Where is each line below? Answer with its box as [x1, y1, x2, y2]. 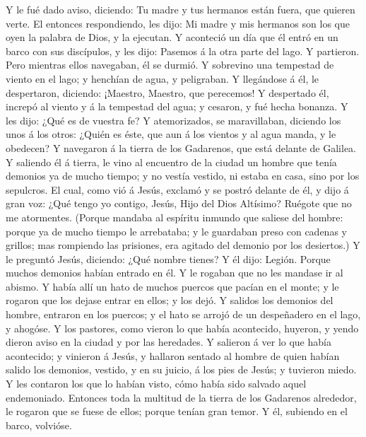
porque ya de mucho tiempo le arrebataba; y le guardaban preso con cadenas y [6, 223, 347, 238]
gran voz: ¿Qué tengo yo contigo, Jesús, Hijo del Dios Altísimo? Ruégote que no [6, 196, 352, 211]
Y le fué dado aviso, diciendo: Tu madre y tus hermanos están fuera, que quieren [6, 2, 355, 16]
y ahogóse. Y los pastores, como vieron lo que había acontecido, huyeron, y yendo [6, 320, 359, 335]
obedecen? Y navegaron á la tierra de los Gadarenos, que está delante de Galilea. [6, 140, 356, 155]
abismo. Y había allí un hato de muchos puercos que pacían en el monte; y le [6, 279, 339, 293]
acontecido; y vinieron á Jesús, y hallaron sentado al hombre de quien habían [6, 348, 340, 363]
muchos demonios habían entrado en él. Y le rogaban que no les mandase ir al [6, 265, 343, 280]
